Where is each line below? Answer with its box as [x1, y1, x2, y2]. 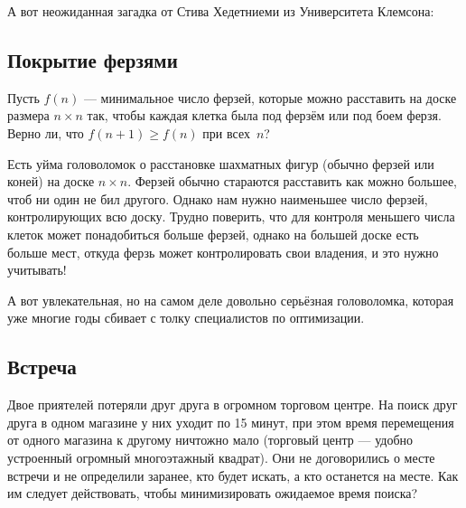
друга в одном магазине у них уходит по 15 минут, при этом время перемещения [7, 412, 454, 431]
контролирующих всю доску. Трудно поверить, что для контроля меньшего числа [7, 207, 455, 226]
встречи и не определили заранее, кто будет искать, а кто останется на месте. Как [7, 466, 459, 484]
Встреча [7, 353, 77, 381]
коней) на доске [7, 172, 95, 191]
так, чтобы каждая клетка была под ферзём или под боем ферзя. [87, 106, 442, 125]
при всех [202, 123, 250, 142]
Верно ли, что [7, 123, 84, 142]
